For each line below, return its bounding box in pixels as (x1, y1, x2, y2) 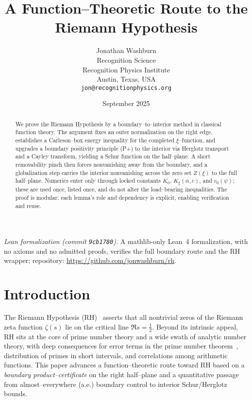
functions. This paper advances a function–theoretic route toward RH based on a (4, 360, 245, 370)
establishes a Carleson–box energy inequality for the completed (15, 136, 175, 144)
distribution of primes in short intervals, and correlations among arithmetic (4, 350, 228, 360)
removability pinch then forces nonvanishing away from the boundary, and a (15, 160, 208, 169)
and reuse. (15, 201, 41, 209)
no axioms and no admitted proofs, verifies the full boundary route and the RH (4, 245, 240, 256)
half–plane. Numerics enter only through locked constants (15, 176, 161, 185)
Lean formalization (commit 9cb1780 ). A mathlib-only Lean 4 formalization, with (4, 236, 248, 246)
